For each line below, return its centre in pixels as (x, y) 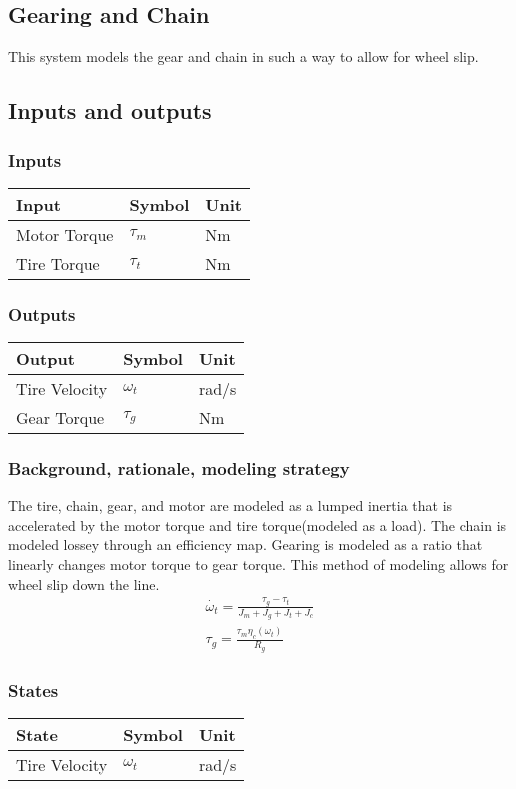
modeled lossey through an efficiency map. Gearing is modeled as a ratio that (245, 544)
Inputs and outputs (110, 110)
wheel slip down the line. (84, 583)
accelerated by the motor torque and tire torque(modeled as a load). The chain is (257, 524)
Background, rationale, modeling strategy (179, 467)
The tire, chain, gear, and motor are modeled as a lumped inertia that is (230, 505)
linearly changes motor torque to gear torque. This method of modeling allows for (258, 564)
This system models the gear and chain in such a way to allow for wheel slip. (243, 56)
